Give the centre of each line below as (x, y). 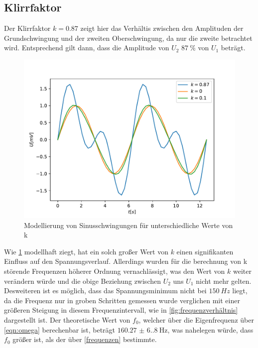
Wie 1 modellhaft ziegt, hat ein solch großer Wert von (86, 251)
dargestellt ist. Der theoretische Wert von (67, 319)
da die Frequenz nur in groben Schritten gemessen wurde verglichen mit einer (122, 300)
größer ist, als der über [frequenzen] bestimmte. (85, 339)
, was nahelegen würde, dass (210, 329)
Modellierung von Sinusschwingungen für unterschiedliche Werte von (129, 225)
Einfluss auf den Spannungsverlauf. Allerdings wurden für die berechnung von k (126, 261)
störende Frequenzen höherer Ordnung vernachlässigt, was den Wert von (115, 271)
